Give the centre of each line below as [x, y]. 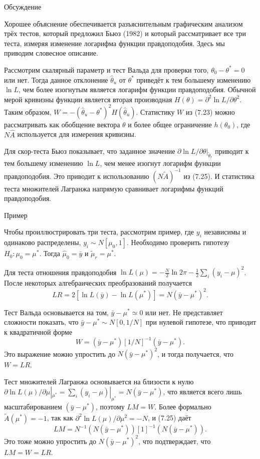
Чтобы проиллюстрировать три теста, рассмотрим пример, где [99, 232]
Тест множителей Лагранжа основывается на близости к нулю [99, 381]
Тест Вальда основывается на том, [56, 312]
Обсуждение [23, 7]
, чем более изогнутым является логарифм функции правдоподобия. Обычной [137, 89]
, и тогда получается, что [196, 354]
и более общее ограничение [170, 124]
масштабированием [33, 407]
